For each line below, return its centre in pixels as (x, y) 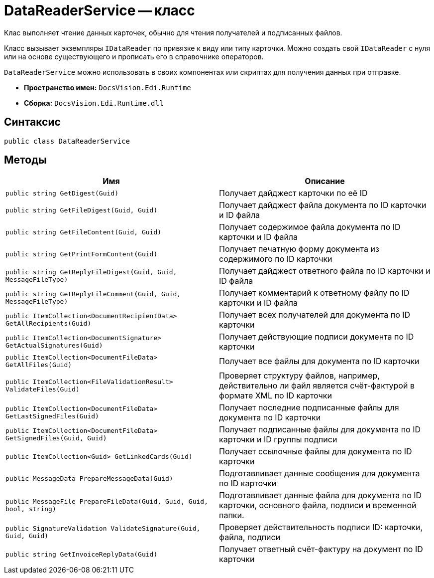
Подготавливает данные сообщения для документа (320, 474)
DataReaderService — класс (100, 10)
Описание (325, 181)
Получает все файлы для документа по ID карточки (319, 361)
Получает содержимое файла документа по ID (310, 227)
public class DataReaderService (67, 141)
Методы (25, 160)
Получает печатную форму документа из (299, 249)
